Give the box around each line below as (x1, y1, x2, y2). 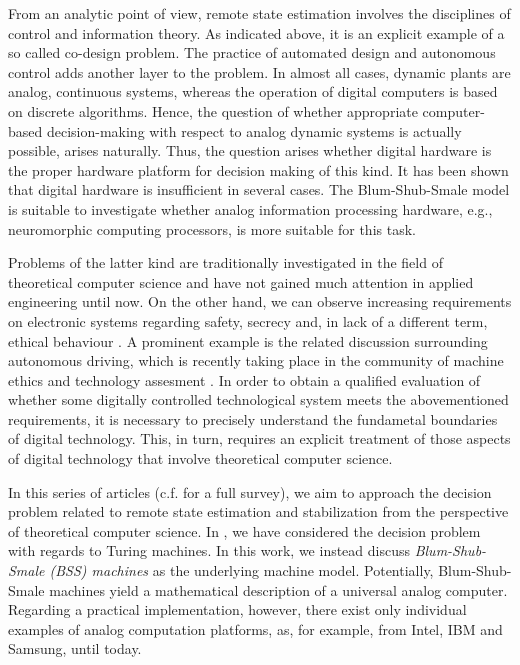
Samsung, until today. (8, 638, 142, 659)
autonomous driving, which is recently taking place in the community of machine (8, 350, 504, 371)
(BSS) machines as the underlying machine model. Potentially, (49, 560, 434, 581)
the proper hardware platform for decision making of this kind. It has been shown (8, 159, 509, 180)
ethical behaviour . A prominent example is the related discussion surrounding (8, 330, 488, 351)
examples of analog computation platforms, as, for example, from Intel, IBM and (8, 618, 503, 639)
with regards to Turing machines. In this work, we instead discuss (8, 540, 411, 561)
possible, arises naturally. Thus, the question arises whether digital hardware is (8, 140, 492, 161)
